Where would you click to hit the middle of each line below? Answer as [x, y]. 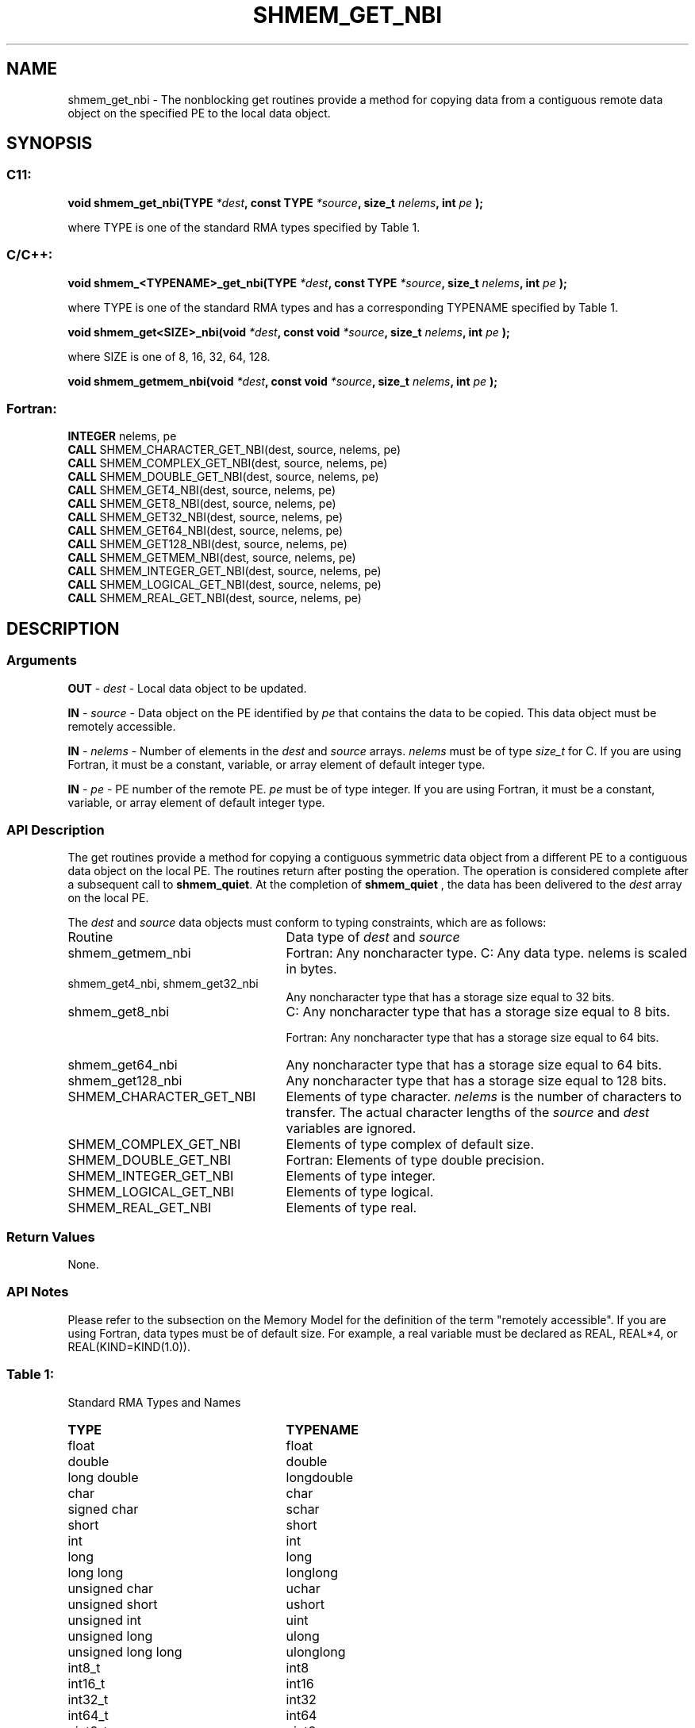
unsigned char [111, 1588]
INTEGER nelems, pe [122, 436]
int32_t [88, 1699]
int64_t [88, 1715]
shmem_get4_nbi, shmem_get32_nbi [163, 984]
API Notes [38, 1292]
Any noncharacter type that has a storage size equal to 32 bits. [450, 997]
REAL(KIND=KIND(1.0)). [129, 1346]
